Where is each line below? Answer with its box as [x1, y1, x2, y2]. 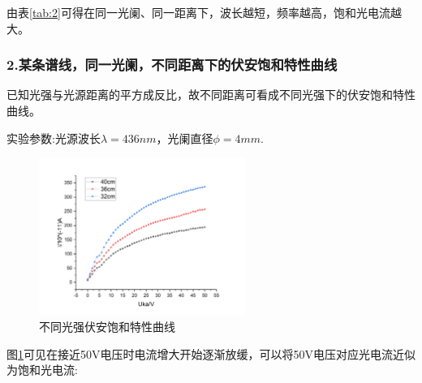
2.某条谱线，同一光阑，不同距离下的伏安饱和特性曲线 [6, 54, 338, 75]
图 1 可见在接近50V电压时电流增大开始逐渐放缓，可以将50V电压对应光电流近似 [6, 345, 416, 362]
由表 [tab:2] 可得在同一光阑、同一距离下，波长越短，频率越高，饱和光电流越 [6, 4, 402, 20]
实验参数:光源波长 [6, 129, 101, 146]
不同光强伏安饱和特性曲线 [39, 318, 175, 335]
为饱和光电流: [6, 361, 78, 378]
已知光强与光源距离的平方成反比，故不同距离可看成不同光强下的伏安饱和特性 [6, 86, 416, 103]
